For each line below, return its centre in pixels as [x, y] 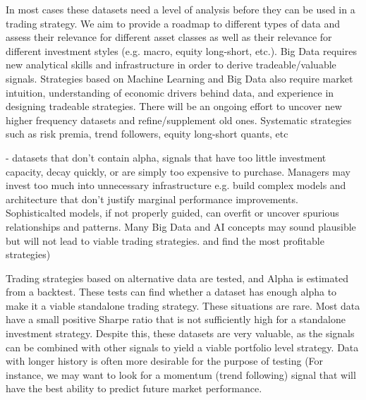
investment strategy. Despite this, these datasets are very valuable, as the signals [180, 333]
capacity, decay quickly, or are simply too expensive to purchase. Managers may [178, 171]
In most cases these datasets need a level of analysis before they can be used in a [181, 9]
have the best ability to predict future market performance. [134, 388]
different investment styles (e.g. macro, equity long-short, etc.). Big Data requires [181, 50]
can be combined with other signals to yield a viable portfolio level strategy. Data [182, 347]
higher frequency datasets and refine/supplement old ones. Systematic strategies [179, 120]
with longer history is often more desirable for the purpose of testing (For [165, 361]
